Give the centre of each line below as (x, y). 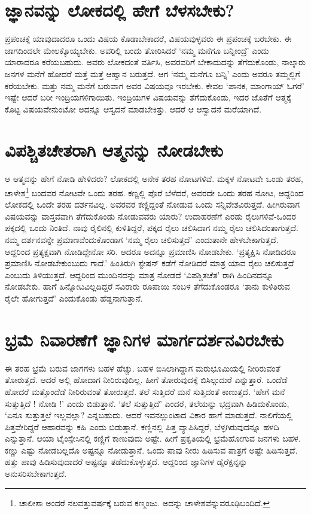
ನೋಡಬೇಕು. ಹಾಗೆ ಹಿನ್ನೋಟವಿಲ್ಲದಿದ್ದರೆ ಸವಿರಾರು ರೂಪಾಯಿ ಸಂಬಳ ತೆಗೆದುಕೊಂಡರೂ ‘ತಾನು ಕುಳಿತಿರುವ (147, 286)
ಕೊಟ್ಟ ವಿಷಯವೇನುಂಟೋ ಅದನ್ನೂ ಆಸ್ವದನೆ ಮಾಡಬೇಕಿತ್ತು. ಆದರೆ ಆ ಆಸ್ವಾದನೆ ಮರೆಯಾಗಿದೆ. (133, 109)
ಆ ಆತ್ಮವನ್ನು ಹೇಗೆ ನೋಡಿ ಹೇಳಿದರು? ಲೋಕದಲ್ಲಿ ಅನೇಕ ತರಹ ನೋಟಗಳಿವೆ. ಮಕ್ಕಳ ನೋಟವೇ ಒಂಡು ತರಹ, (154, 179)
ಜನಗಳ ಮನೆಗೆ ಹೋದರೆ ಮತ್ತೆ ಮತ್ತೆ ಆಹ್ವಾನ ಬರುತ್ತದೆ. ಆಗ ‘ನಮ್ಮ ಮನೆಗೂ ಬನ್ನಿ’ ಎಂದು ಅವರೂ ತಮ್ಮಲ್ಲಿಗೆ (153, 73)
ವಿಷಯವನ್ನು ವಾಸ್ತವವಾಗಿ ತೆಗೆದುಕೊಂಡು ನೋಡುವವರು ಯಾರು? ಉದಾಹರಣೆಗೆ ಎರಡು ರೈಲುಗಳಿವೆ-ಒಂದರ (150, 216)
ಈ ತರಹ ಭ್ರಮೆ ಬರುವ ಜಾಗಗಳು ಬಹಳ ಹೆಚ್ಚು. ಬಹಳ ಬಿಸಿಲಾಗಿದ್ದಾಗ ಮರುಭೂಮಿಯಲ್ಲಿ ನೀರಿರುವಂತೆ (143, 368)
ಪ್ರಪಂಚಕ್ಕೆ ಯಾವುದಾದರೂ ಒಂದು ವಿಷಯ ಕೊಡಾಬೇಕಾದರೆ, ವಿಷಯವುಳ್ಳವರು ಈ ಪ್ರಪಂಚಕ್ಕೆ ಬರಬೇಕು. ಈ (148, 39)
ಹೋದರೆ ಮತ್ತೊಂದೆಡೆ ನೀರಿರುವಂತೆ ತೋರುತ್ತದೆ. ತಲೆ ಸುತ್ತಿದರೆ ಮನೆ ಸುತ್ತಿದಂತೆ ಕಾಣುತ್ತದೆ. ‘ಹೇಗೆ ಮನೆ (145, 391)
